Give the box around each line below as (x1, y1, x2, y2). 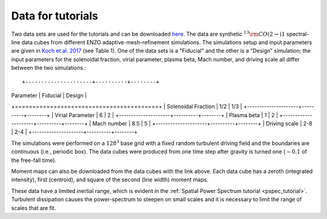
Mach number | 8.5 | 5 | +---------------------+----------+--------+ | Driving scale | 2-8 (92, 120, 312, 127)
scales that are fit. (11, 204, 56, 212)
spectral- (286, 30, 309, 38)
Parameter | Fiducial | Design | (11, 92, 87, 99)
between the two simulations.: (11, 64, 87, 72)
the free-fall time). (11, 157, 57, 164)
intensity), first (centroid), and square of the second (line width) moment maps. (11, 176, 209, 183)
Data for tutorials (11, 9, 98, 22)
